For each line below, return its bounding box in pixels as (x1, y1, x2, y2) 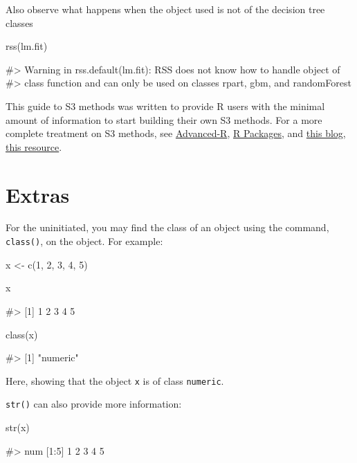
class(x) (6, 327, 38, 341)
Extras (6, 180, 70, 208)
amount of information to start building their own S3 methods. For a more (6, 112, 322, 127)
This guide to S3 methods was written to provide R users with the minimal (6, 98, 325, 113)
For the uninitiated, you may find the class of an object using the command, (6, 220, 329, 235)
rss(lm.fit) (6, 39, 48, 53)
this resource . (6, 139, 62, 154)
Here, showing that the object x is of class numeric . (6, 373, 224, 388)
